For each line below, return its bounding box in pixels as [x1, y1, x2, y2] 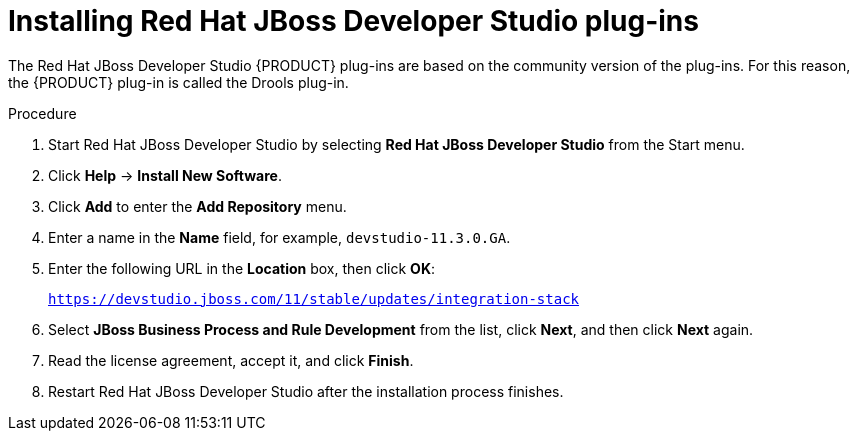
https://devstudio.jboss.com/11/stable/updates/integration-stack [48, 290, 580, 307]
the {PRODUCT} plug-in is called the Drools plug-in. [8, 73, 349, 91]
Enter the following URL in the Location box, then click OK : [48, 259, 436, 277]
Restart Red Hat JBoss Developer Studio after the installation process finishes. [48, 382, 564, 400]
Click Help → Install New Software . [48, 166, 282, 184]
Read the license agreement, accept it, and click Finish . [48, 351, 414, 369]
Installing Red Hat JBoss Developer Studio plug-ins [8, 4, 699, 38]
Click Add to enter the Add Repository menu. [48, 197, 347, 215]
